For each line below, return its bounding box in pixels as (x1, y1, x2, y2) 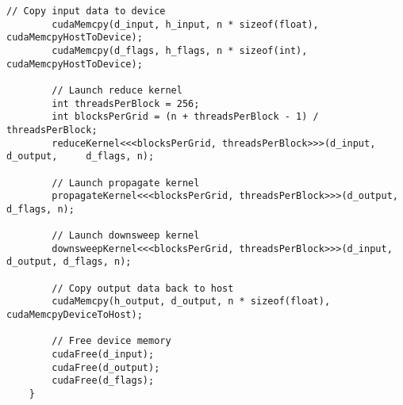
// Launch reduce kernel (52, 84, 182, 96)
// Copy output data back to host (52, 282, 234, 294)
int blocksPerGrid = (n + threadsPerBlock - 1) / (52, 111, 319, 123)
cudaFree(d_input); (52, 349, 155, 361)
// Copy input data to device (6, 6, 166, 17)
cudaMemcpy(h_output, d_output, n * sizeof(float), (52, 296, 331, 308)
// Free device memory (52, 335, 171, 347)
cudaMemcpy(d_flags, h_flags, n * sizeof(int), (52, 44, 308, 56)
